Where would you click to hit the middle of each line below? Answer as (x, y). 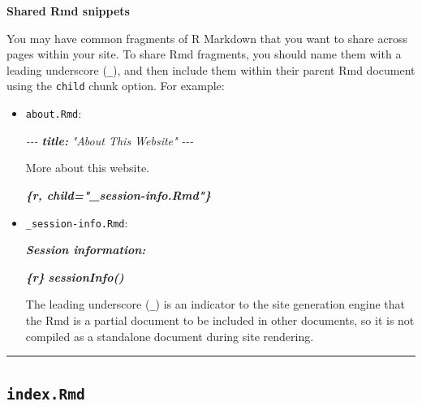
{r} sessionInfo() (75, 276)
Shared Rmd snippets (68, 11)
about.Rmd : (54, 113)
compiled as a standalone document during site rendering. (170, 336)
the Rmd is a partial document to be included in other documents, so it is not (220, 320)
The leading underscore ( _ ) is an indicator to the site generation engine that (215, 304)
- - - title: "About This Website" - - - (110, 140)
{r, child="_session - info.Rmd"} (118, 194)
